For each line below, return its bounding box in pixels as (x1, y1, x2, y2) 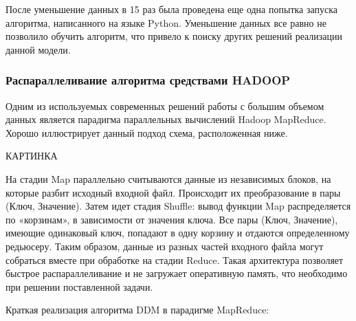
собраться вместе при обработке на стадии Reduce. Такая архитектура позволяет (5, 252, 344, 267)
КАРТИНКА (5, 148, 58, 163)
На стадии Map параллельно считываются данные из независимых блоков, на (5, 171, 331, 186)
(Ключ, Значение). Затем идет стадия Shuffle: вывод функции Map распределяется (5, 199, 351, 213)
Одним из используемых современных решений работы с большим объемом (5, 98, 324, 113)
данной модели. (5, 42, 71, 56)
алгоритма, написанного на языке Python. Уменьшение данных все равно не (5, 15, 326, 30)
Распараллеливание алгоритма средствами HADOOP (5, 71, 291, 89)
